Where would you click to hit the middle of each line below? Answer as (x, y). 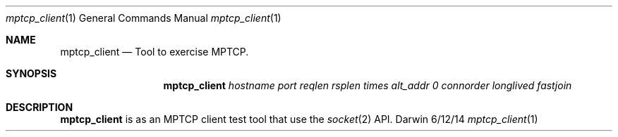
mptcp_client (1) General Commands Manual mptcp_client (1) (144, 18)
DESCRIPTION (40, 107)
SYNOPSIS (31, 73)
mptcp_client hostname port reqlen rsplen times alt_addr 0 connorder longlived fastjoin (368, 85)
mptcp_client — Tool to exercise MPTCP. (154, 52)
